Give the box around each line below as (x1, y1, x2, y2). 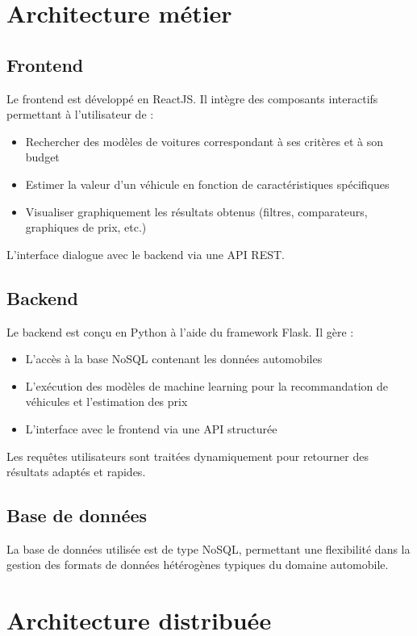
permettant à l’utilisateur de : (6, 106, 154, 123)
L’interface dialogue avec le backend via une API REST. (6, 245, 285, 262)
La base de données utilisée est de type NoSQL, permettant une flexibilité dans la (6, 540, 411, 557)
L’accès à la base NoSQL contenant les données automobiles (25, 350, 323, 367)
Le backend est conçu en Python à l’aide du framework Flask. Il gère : (6, 323, 354, 340)
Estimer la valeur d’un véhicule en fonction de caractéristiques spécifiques (25, 175, 390, 192)
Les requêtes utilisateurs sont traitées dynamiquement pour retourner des (6, 447, 369, 464)
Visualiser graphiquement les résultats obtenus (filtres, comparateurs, (25, 203, 368, 220)
